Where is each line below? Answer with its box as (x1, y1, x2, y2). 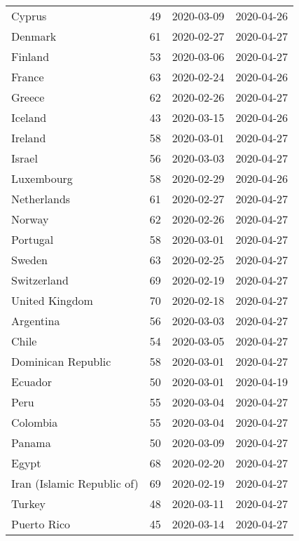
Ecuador (11, 374, 53, 390)
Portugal (11, 231, 54, 247)
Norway (11, 211, 49, 227)
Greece (11, 89, 45, 105)
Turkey (11, 495, 46, 512)
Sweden (11, 252, 48, 268)
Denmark (11, 28, 57, 44)
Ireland (11, 130, 46, 146)
